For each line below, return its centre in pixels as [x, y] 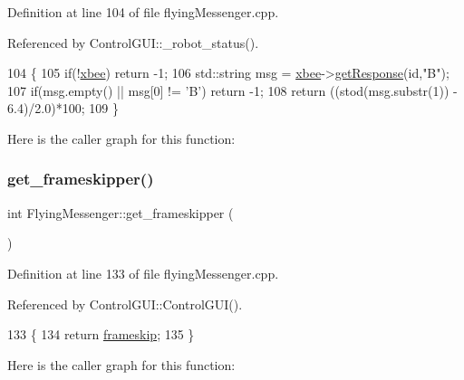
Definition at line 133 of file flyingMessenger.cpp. [143, 273]
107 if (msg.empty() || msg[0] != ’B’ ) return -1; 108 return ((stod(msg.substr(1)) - [232, 90]
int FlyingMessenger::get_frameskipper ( [121, 212]
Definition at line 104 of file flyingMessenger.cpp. [143, 12]
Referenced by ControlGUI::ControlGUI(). [125, 304]
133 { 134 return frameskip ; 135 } [101, 334]
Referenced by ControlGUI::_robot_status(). [133, 42]
